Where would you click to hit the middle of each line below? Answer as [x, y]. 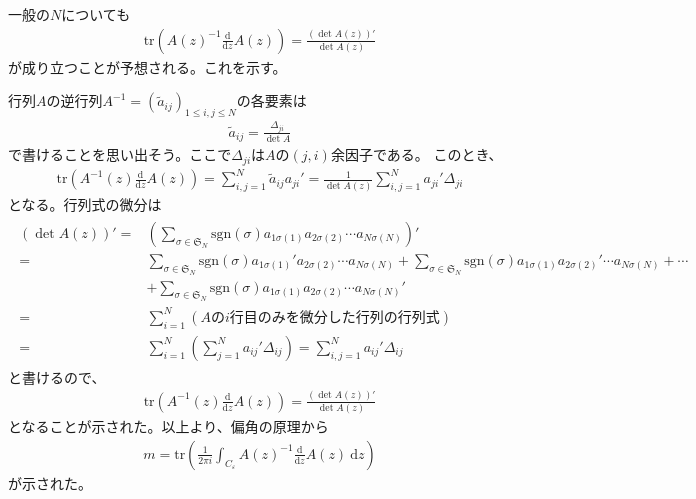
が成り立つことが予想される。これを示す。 [147, 66]
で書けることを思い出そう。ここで [120, 154]
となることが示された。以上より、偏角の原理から [168, 426]
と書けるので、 [57, 376]
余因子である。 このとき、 [416, 154]
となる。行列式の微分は [85, 204]
